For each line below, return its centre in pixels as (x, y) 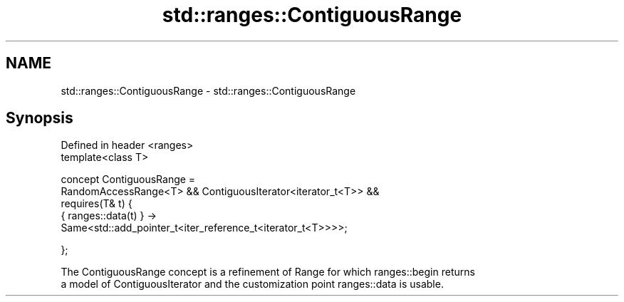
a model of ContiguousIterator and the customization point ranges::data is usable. (252, 284)
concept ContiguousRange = (128, 179)
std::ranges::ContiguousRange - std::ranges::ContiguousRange (208, 90)
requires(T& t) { (97, 204)
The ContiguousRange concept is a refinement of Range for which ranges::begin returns (268, 272)
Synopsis (40, 118)
